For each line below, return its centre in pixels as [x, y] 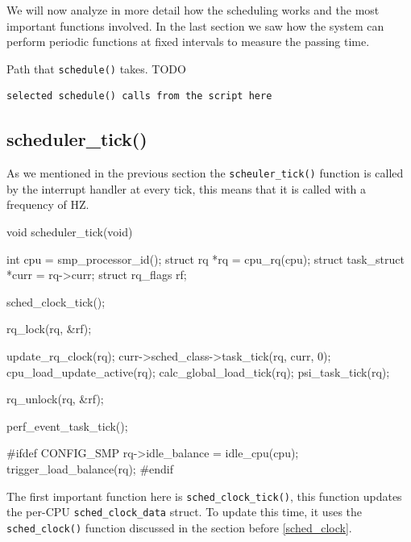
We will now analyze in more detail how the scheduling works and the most [193, 10]
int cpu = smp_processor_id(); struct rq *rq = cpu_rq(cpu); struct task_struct [205, 258]
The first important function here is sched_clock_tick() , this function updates [204, 496]
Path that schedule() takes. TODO [96, 68]
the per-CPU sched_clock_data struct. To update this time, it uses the [185, 512]
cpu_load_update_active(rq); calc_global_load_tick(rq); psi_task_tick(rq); [198, 371]
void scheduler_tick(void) [70, 232]
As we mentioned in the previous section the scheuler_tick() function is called [205, 173]
